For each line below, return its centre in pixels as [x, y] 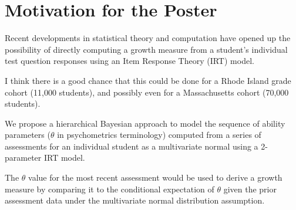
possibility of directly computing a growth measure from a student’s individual [146, 49]
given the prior [250, 189]
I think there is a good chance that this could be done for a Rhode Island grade [148, 80]
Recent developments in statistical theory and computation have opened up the [148, 38]
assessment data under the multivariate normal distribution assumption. [135, 200]
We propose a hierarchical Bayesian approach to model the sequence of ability [145, 123]
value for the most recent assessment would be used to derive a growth [155, 177]
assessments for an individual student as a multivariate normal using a [132, 146]
